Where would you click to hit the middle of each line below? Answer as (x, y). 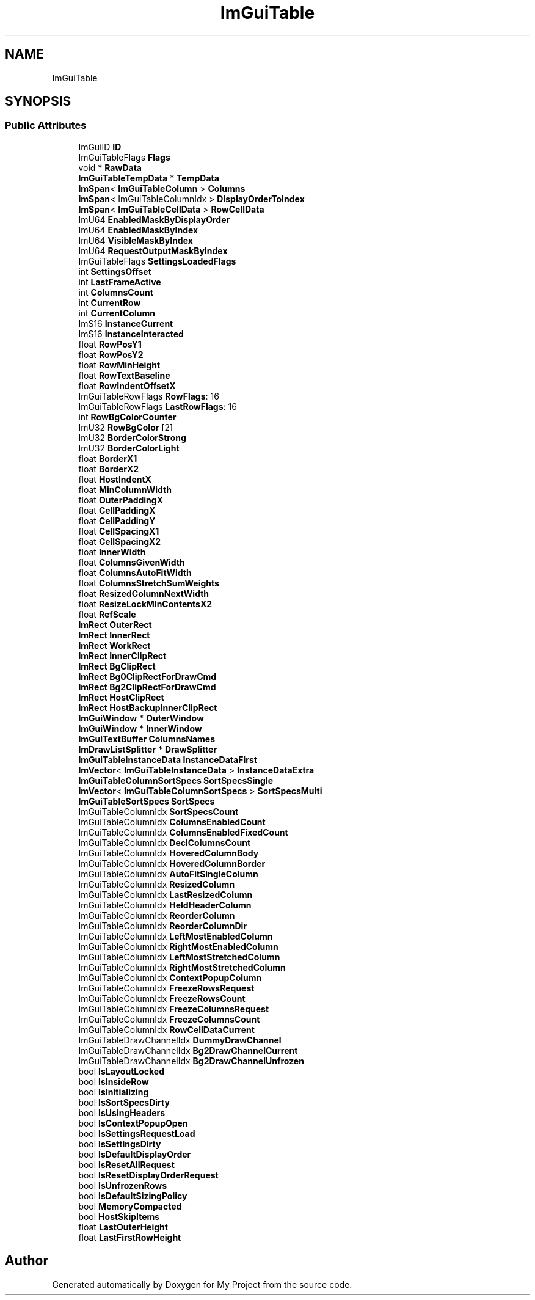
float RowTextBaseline (124, 375)
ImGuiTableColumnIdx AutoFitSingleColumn (168, 874)
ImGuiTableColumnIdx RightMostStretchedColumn (182, 967)
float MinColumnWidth (125, 489)
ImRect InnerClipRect (122, 655)
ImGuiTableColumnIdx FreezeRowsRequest (166, 988)
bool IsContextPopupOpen (133, 1123)
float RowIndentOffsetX (127, 385)
